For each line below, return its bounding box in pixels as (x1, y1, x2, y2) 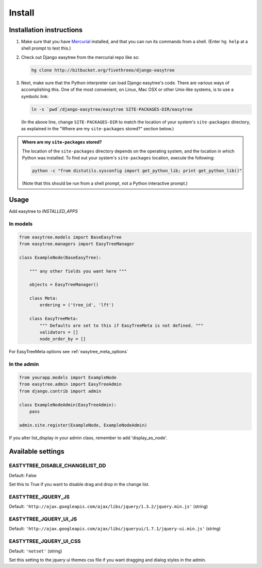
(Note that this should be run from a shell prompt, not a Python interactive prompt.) (22, 180, 188, 187)
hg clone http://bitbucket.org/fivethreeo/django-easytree (31, 67, 175, 73)
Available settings (9, 448, 65, 456)
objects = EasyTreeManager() (29, 282, 99, 288)
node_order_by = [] (39, 336, 86, 342)
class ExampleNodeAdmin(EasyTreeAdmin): (19, 402, 116, 408)
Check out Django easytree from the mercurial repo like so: (21, 54, 140, 60)
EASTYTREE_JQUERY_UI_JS (9, 516, 77, 522)
